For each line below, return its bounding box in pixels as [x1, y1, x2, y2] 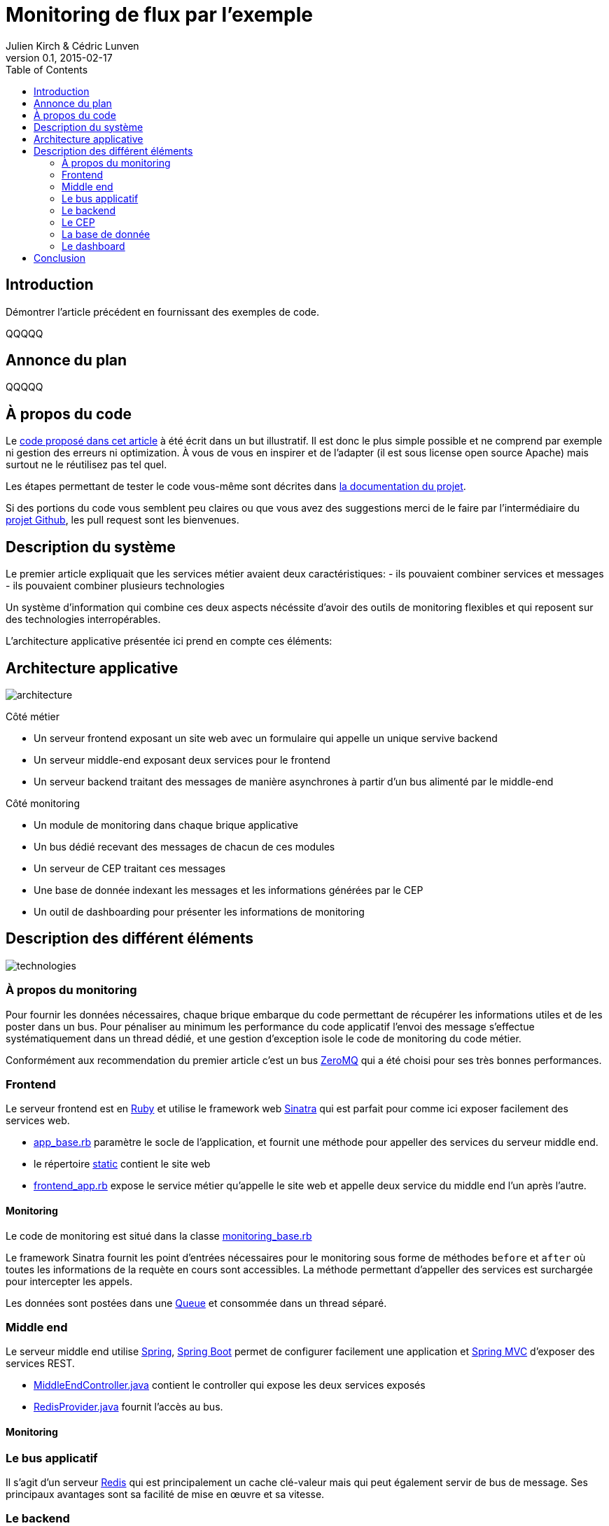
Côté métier [6, 710, 59, 722]
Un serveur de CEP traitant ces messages [34, 862, 226, 874]
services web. [6, 1114, 70, 1127]
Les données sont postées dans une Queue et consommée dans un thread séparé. [6, 1296, 387, 1309]
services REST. [6, 1357, 75, 1370]
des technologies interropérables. [6, 613, 161, 626]
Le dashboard [62, 239, 125, 252]
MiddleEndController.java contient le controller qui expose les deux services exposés [34, 1379, 426, 1392]
